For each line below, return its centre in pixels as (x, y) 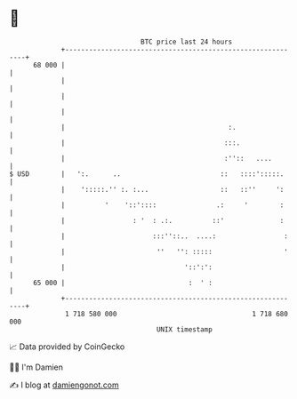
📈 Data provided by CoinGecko (67, 347)
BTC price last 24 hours (187, 42)
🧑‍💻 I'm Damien (36, 367)
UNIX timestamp (185, 329)
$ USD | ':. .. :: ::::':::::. (147, 174)
